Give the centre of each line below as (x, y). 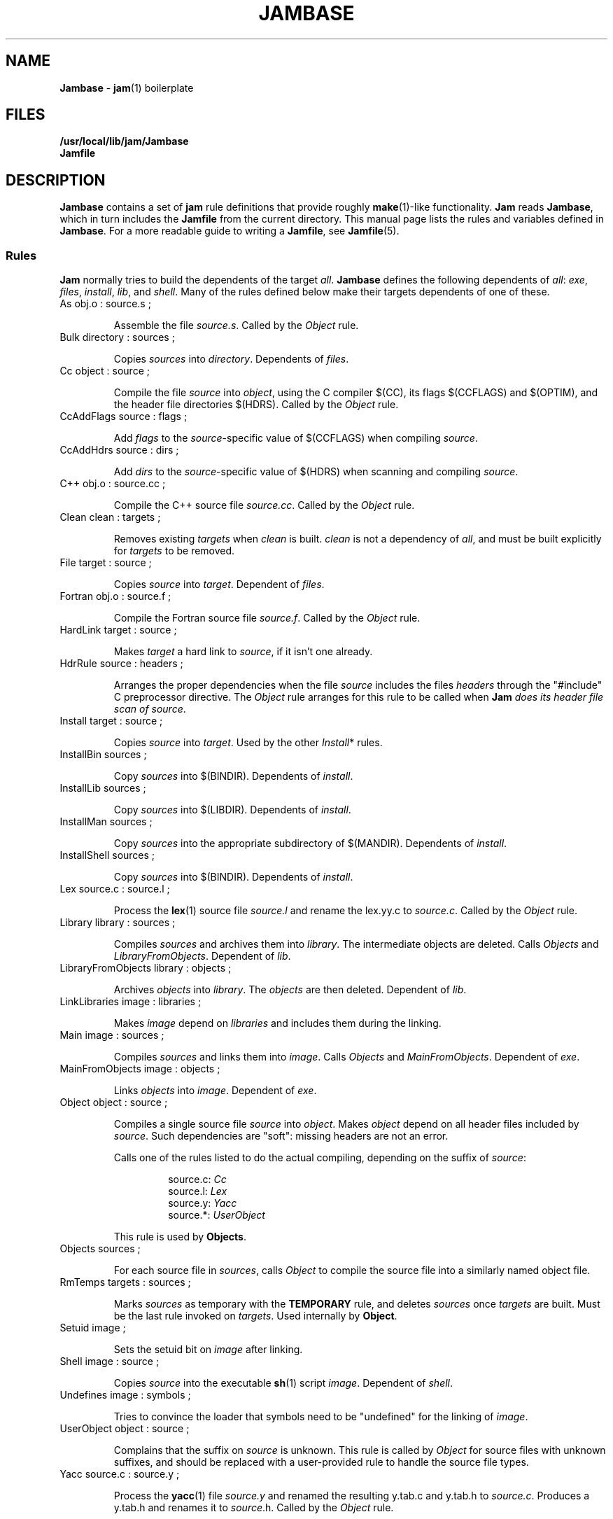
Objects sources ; (100, 1249)
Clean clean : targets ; (110, 517)
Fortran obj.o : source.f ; (115, 596)
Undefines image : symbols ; (125, 1395)
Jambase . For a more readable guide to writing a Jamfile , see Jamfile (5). (230, 231)
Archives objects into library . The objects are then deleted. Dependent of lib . (290, 990)
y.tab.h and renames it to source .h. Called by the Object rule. (254, 1508)
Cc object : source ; (105, 371)
